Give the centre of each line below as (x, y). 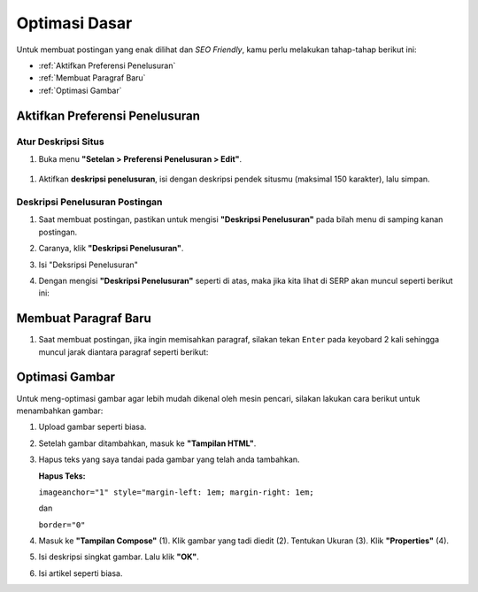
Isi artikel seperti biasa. (81, 573)
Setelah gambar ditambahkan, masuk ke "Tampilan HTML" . (147, 443)
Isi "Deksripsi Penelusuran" (89, 265)
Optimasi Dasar (74, 23)
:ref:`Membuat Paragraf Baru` (92, 78)
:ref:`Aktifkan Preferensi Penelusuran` (107, 65)
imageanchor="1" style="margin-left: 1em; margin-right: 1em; (176, 492)
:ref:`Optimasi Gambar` (80, 90)
